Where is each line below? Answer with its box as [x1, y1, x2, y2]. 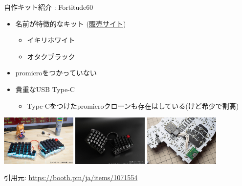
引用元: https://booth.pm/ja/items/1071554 [4, 172, 138, 183]
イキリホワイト [27, 35, 75, 45]
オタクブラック [27, 51, 75, 61]
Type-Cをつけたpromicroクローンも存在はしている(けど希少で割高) [27, 100, 239, 111]
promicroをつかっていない [15, 68, 97, 78]
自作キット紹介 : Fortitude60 [4, 2, 93, 12]
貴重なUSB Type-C [15, 84, 75, 94]
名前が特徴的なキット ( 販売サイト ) [15, 18, 126, 28]
